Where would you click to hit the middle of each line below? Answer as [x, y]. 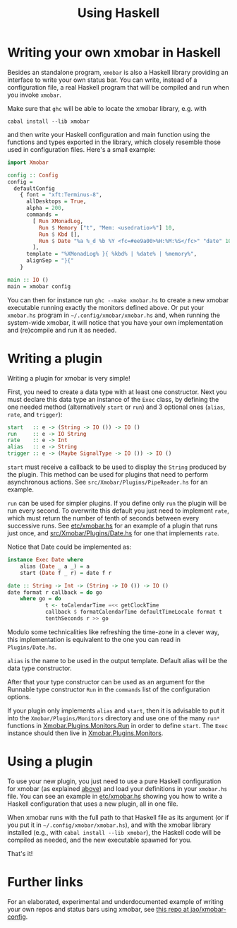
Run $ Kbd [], [59, 234]
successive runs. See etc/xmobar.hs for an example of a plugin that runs [113, 525]
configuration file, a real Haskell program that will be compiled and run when [118, 87]
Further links [45, 882]
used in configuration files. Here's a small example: [82, 149]
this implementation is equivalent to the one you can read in [94, 639]
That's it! [20, 853]
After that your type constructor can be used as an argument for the [106, 682]
